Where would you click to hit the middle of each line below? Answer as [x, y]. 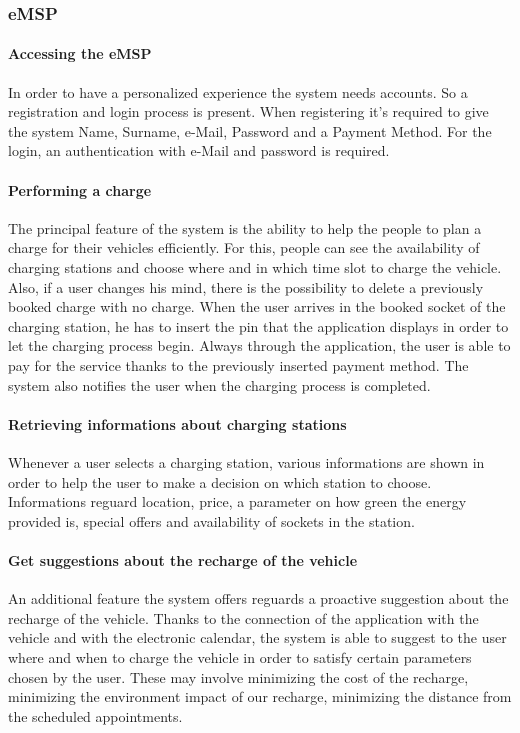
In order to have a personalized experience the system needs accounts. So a [238, 91]
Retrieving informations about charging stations [177, 423]
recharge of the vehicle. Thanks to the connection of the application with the [243, 617]
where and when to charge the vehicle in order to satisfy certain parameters [240, 656]
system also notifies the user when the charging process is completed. [219, 384]
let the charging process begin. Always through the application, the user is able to [259, 345]
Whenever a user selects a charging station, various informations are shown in [246, 461]
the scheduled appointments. [95, 715]
